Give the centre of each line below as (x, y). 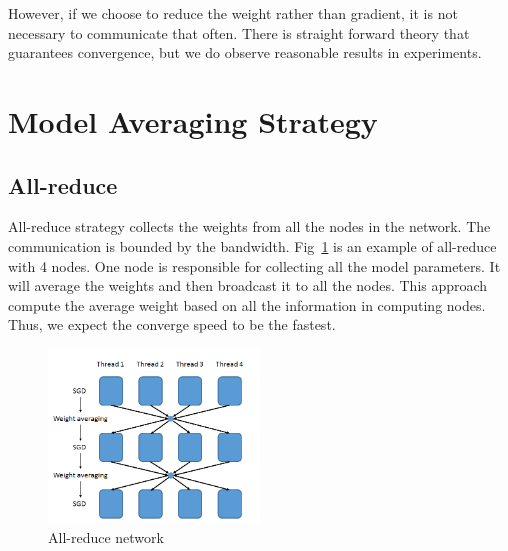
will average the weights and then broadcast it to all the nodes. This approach (248, 285)
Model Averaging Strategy (193, 120)
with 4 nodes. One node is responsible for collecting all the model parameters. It (254, 265)
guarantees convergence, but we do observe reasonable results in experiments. (245, 52)
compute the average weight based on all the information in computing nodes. (247, 304)
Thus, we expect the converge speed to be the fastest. (172, 324)
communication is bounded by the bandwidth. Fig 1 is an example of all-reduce (252, 245)
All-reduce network (106, 536)
